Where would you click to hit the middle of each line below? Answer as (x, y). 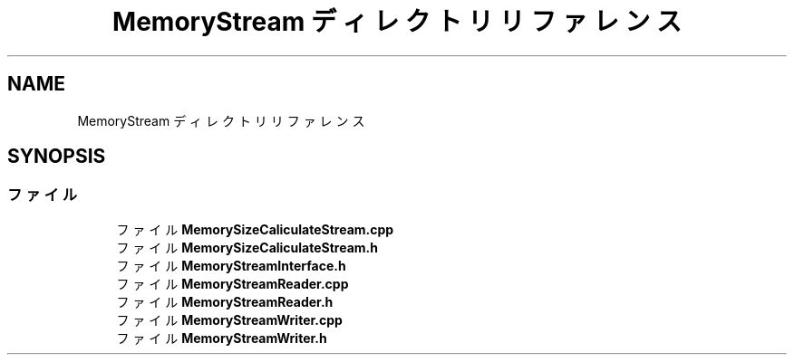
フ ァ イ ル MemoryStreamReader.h (225, 301)
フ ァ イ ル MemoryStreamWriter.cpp (229, 319)
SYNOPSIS (57, 157)
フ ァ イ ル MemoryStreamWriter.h (222, 338)
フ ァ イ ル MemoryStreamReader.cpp (232, 283)
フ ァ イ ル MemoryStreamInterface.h (231, 265)
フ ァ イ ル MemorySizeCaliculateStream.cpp (255, 229)
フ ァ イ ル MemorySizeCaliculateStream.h (247, 247)
